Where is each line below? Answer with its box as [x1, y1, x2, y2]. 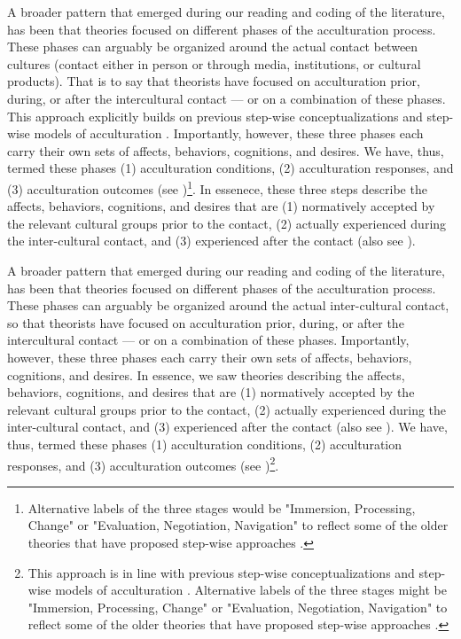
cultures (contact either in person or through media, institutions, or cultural [7, 54, 421, 73]
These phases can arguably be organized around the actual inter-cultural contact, [7, 296, 449, 315]
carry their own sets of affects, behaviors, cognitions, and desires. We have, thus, [7, 141, 444, 160]
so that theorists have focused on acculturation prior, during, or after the [7, 313, 404, 331]
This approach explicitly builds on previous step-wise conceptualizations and [7, 106, 423, 125]
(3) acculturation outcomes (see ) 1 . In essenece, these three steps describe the [7, 176, 427, 198]
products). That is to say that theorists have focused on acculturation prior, [7, 72, 420, 90]
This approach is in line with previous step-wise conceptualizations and [27, 563, 415, 581]
